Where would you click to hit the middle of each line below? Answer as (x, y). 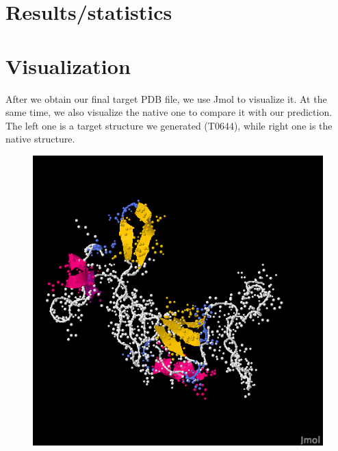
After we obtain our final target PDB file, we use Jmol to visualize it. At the (166, 98)
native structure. (40, 139)
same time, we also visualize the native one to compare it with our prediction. (169, 112)
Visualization (68, 65)
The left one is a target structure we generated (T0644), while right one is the (169, 125)
